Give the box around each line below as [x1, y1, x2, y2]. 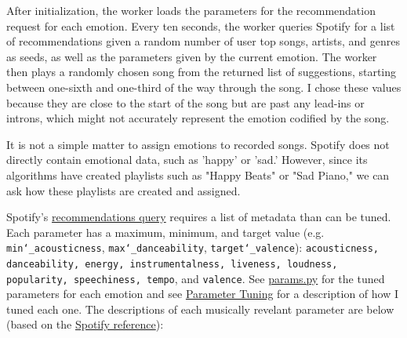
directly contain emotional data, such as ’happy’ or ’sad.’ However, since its [6, 151, 368, 168]
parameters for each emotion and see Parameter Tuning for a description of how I [6, 285, 399, 302]
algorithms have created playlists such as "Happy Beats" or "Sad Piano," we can [6, 166, 390, 183]
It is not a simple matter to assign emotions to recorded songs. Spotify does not [6, 136, 390, 152]
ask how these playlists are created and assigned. [6, 182, 241, 198]
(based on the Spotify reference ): [6, 316, 164, 333]
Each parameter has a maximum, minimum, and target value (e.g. [6, 224, 325, 240]
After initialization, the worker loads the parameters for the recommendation [6, 2, 376, 18]
